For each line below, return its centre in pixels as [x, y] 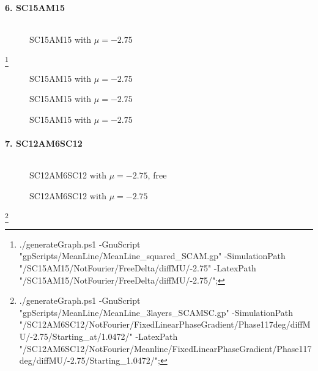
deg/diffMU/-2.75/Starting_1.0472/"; [90, 360]
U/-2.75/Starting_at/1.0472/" [76, 336]
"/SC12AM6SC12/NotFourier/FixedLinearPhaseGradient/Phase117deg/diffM [165, 324]
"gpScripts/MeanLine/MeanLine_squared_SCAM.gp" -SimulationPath [152, 256]
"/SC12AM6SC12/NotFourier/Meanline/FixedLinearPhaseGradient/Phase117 [165, 348]
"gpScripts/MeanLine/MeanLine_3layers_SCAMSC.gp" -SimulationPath [156, 312]
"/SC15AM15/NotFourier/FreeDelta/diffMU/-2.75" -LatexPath [138, 268]
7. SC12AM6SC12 [44, 143]
